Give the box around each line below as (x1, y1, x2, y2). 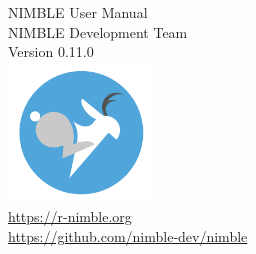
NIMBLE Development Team (8, 21, 188, 42)
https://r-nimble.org (8, 206, 132, 227)
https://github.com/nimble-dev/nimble (8, 225, 248, 246)
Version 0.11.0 (8, 41, 94, 62)
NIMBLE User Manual (8, 2, 148, 22)
